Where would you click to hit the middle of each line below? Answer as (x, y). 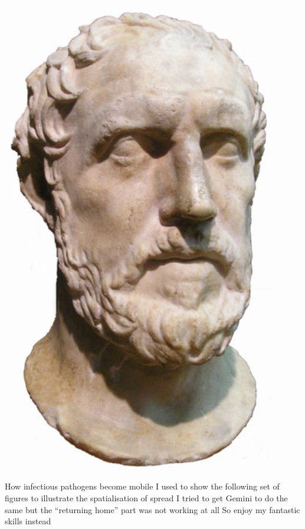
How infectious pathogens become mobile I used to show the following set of (142, 486)
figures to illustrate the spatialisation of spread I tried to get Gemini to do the (146, 498)
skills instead (28, 521)
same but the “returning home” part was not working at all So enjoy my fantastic (152, 509)
